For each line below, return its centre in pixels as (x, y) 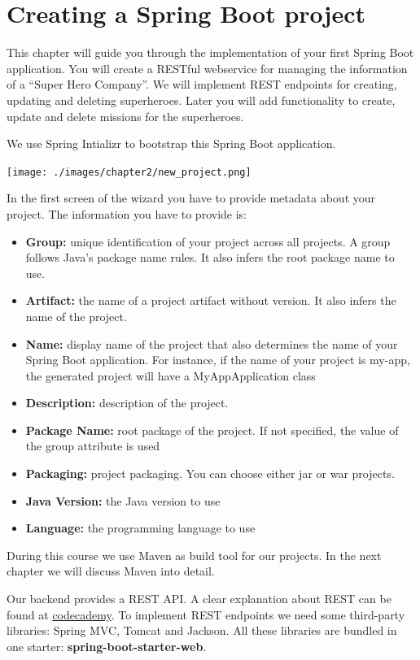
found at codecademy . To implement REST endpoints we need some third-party (206, 614)
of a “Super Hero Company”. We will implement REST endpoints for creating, (202, 84)
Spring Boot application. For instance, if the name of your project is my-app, (218, 360)
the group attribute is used (93, 446)
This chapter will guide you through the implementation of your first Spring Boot (210, 52)
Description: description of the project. (127, 403)
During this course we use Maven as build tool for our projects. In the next (194, 555)
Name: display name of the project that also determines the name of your (212, 343)
